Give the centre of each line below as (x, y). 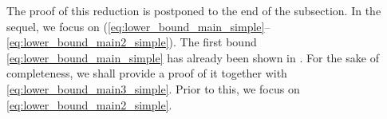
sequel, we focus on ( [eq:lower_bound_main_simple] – (138, 26)
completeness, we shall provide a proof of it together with (147, 73)
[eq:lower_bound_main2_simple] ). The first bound (132, 42)
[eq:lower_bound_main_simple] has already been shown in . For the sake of (193, 57)
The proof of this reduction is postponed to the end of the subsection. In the (194, 10)
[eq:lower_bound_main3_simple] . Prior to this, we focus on (153, 88)
